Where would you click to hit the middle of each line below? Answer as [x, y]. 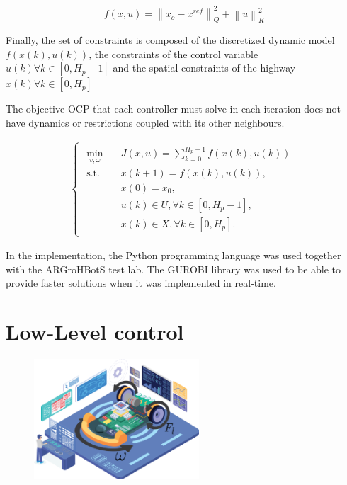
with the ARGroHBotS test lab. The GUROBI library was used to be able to [173, 269]
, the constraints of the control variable [173, 53]
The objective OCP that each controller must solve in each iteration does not [173, 109]
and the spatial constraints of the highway [204, 68]
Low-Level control [95, 332]
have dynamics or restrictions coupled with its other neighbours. [145, 123]
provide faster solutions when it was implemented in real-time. [141, 283]
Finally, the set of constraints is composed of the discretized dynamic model [170, 40]
